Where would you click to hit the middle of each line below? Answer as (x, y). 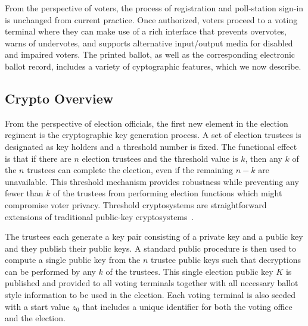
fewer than (24, 193)
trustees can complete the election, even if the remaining (130, 170)
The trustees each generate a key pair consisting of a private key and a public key (154, 236)
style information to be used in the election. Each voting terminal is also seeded (150, 295)
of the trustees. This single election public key (189, 271)
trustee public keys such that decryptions (225, 260)
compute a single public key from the (73, 260)
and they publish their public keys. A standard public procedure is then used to (151, 248)
